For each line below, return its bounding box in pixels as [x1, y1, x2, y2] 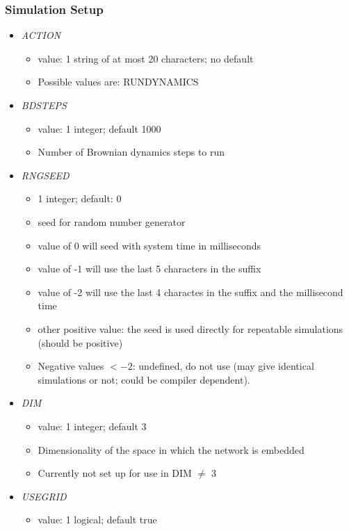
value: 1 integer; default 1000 [38, 121, 161, 136]
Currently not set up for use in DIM [38, 466, 192, 480]
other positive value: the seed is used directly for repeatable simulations [38, 321, 343, 336]
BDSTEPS [21, 98, 67, 112]
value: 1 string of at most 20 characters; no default [38, 51, 254, 65]
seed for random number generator [38, 214, 186, 229]
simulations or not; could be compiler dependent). [38, 372, 250, 386]
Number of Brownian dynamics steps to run [38, 145, 225, 159]
